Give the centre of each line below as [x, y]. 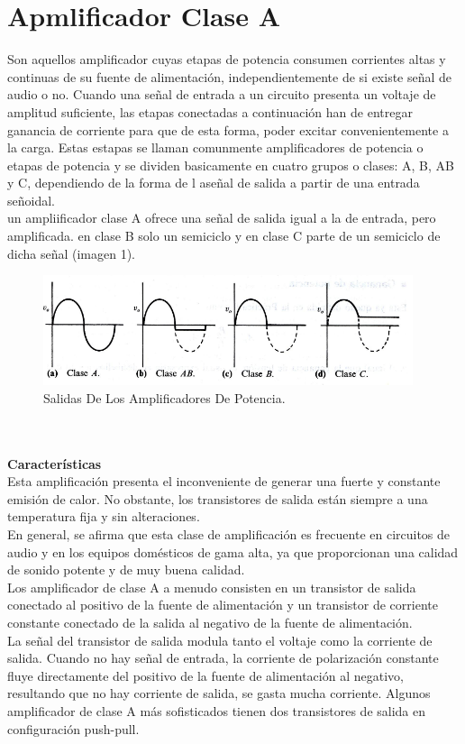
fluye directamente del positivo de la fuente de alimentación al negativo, [205, 675]
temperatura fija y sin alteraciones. [104, 516]
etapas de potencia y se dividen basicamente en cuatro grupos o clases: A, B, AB [231, 165]
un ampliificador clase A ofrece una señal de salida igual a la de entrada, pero [222, 218]
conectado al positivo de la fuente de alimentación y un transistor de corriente [223, 605]
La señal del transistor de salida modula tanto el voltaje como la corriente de [220, 640]
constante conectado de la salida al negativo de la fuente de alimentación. [210, 622]
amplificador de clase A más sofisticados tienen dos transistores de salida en [217, 710]
